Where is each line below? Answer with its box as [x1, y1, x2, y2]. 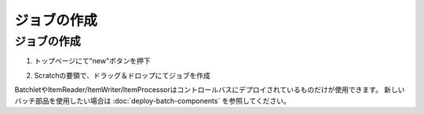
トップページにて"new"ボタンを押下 [34, 56, 151, 66]
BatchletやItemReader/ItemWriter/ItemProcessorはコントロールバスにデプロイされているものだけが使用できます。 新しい [14, 85, 405, 94]
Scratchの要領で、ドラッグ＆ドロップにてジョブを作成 [34, 70, 211, 80]
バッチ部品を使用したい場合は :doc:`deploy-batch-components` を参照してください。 [14, 96, 291, 105]
